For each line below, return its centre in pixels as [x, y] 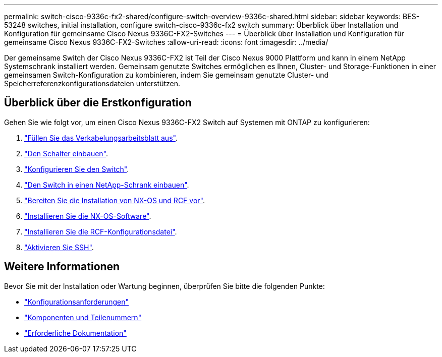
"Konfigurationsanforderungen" [77, 302]
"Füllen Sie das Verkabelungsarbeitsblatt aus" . [101, 138]
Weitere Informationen [62, 267]
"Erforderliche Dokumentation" [75, 333]
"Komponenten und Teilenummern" [83, 317]
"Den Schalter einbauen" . [66, 153]
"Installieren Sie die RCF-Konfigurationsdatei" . [101, 231]
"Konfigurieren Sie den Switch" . [77, 169]
